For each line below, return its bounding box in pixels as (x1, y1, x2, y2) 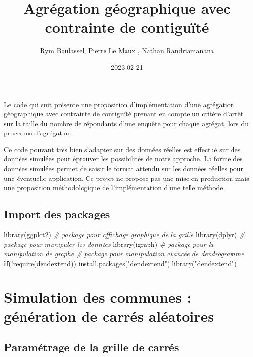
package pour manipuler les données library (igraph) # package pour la (4, 239, 214, 249)
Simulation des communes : (4, 287, 191, 307)
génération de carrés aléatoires (4, 306, 214, 326)
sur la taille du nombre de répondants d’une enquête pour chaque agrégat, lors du (4, 118, 249, 128)
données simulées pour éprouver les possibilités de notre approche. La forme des (4, 154, 243, 164)
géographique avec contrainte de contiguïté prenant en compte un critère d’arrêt (4, 109, 244, 119)
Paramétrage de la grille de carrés (4, 339, 179, 355)
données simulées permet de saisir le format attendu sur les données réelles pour (4, 163, 244, 174)
